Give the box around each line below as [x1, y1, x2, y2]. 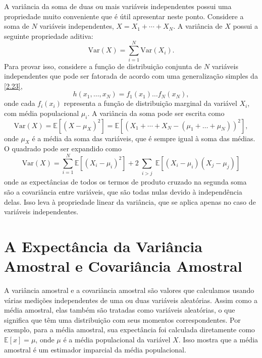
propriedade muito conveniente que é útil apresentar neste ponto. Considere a [4, 11, 244, 21]
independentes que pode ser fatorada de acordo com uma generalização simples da [4, 71, 258, 81]
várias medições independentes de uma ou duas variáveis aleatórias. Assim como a [4, 294, 257, 305]
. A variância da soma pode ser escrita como [87, 107, 225, 118]
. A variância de [173, 21, 223, 31]
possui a [233, 21, 258, 31]
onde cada [4, 98, 35, 108]
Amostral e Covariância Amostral [4, 256, 242, 276]
